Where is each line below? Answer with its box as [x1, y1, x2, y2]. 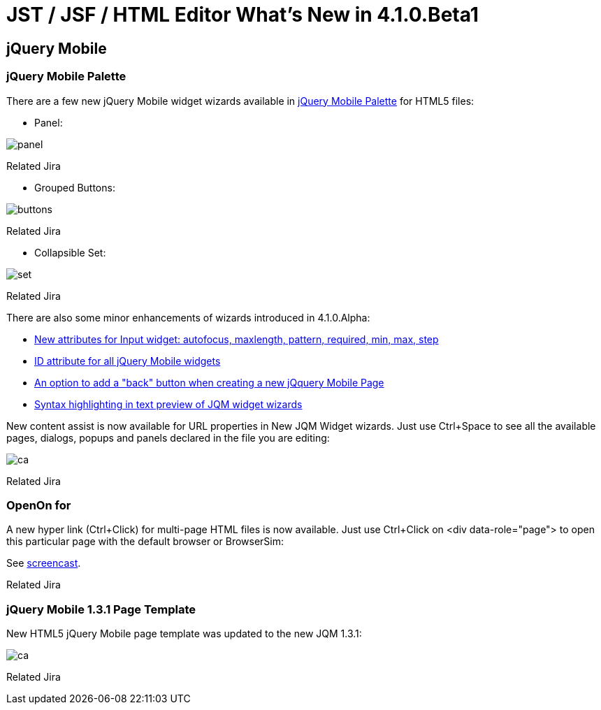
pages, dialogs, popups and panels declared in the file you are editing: [6, 431, 330, 444]
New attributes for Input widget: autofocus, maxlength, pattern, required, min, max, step [34, 333, 439, 345]
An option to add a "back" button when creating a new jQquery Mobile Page [34, 376, 384, 389]
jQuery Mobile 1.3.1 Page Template [6, 602, 196, 616]
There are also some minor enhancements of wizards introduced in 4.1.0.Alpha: [6, 311, 370, 324]
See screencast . [6, 557, 81, 570]
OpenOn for [6, 498, 71, 512]
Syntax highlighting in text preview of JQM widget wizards [34, 398, 303, 410]
